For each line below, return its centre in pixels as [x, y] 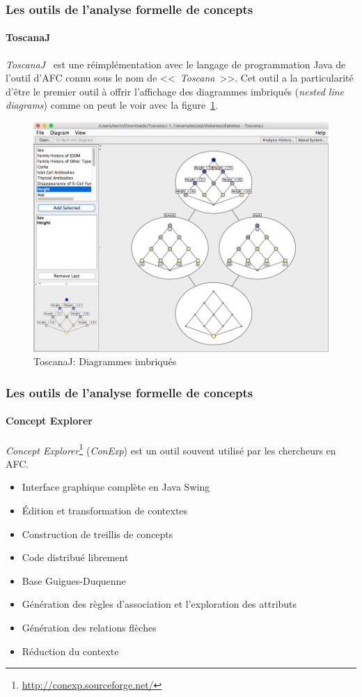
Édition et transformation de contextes [105, 511]
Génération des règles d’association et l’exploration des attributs [159, 604]
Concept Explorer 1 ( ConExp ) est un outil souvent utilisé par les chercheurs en [171, 449]
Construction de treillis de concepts [97, 534]
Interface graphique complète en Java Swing [116, 487]
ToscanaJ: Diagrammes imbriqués [105, 361]
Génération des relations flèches [89, 628]
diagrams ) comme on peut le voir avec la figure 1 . [112, 105]
